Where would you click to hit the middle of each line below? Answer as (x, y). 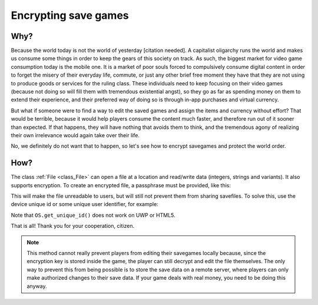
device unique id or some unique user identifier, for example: (85, 204)
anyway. (37, 286)
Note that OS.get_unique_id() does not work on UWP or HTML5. (93, 215)
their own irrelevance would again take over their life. (75, 135)
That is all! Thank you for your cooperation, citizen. (73, 226)
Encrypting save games (70, 15)
